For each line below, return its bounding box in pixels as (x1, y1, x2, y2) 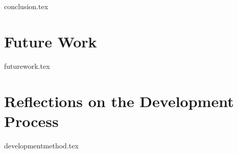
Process (4, 110, 59, 131)
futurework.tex (4, 60, 50, 71)
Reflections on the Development (4, 90, 234, 111)
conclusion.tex (4, 1, 49, 11)
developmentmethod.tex (4, 140, 79, 150)
